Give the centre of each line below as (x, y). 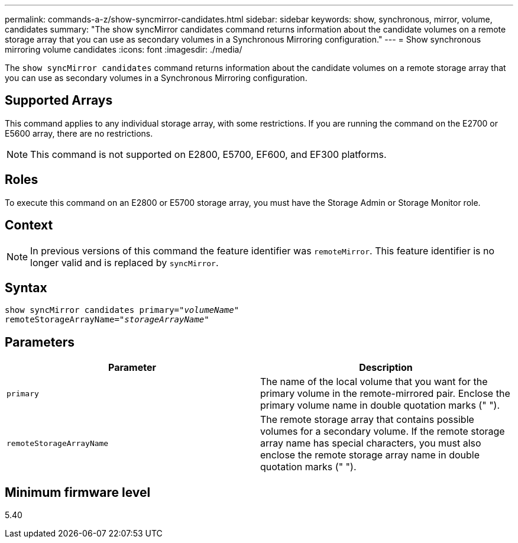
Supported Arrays (59, 101)
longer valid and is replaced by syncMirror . (124, 262)
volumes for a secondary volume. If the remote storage (383, 432)
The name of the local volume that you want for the (374, 382)
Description (386, 368)
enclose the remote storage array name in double (370, 455)
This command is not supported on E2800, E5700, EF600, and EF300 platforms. (208, 154)
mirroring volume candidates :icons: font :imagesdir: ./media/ (124, 49)
